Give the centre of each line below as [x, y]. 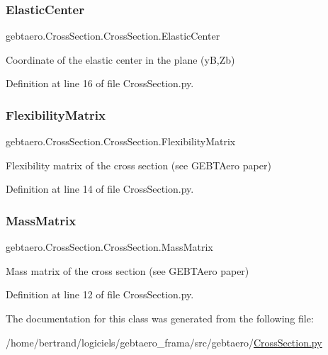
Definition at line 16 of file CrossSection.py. [100, 83]
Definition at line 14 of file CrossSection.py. [100, 189]
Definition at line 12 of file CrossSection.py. [100, 294]
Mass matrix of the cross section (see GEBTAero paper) [128, 270]
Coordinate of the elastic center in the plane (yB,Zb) [120, 59]
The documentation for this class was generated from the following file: [160, 318]
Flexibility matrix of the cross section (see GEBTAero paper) [138, 165]
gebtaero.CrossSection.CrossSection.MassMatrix [109, 247]
